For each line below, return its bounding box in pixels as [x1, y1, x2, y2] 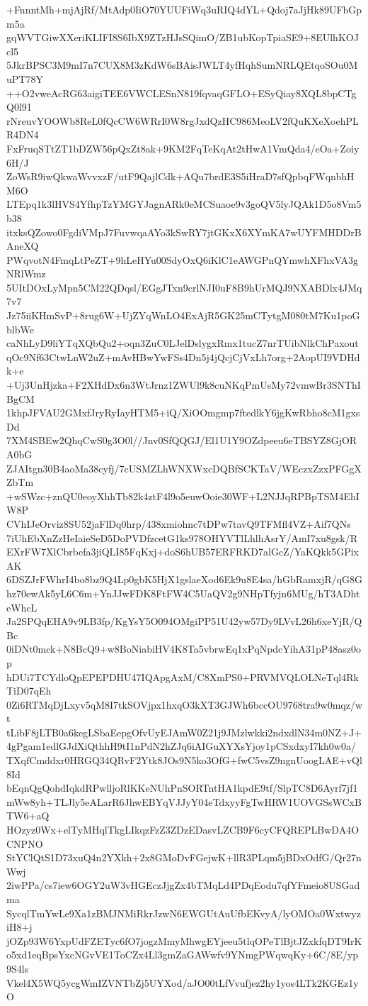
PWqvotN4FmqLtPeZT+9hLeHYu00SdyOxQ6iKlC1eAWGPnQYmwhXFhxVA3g [6, 252, 358, 267]
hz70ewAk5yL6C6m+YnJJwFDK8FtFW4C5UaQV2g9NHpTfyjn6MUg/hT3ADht [6, 585, 360, 600]
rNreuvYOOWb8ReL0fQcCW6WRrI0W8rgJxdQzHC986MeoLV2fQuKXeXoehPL [6, 113, 359, 128]
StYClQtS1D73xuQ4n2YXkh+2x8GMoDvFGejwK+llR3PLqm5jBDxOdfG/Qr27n [6, 850, 362, 865]
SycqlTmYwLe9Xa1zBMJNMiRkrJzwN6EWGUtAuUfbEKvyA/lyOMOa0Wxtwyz [6, 905, 361, 920]
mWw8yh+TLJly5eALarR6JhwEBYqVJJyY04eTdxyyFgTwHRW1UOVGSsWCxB [6, 794, 362, 809]
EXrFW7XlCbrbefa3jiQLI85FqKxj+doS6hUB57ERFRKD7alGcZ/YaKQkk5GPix [6, 544, 359, 559]
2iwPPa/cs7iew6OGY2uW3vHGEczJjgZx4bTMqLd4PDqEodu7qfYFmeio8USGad [6, 878, 360, 892]
